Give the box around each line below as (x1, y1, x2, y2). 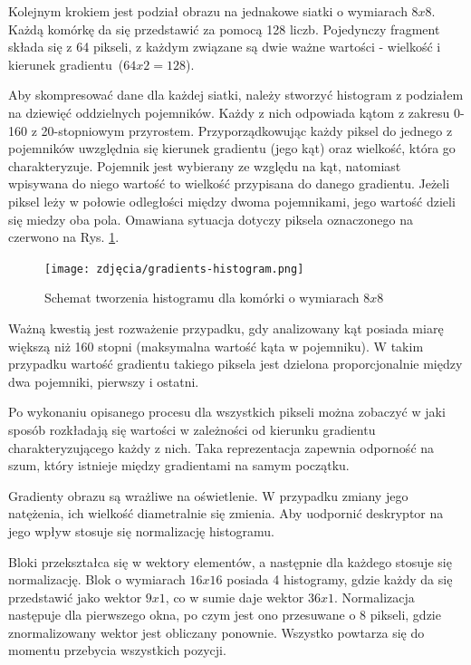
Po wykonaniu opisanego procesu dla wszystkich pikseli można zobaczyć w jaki (8, 402, 446, 421)
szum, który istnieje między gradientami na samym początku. (8, 456, 350, 475)
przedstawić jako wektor (8, 587, 142, 606)
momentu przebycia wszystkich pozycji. (8, 641, 226, 660)
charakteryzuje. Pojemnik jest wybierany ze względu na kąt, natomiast (8, 156, 401, 175)
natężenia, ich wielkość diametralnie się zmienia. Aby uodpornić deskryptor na (8, 504, 444, 523)
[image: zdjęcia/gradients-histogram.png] (44, 262, 304, 275)
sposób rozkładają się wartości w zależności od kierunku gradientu (8, 419, 376, 439)
